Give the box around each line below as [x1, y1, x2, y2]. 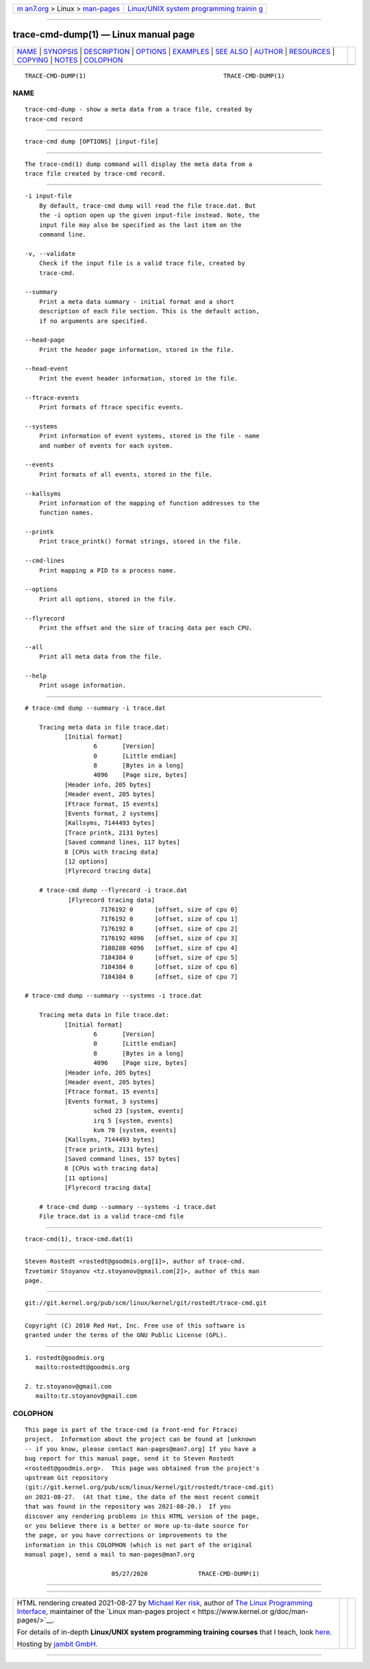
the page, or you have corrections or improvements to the [25, 1531, 227, 1539]
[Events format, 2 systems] [64, 810, 159, 817]
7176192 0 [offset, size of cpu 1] [100, 915, 238, 923]
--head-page [25, 336, 65, 344]
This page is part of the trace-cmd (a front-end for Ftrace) [25, 1426, 238, 1434]
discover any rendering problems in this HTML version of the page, [25, 1512, 260, 1520]
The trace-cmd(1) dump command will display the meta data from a [25, 160, 253, 168]
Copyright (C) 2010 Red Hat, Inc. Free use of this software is [25, 1321, 246, 1330]
